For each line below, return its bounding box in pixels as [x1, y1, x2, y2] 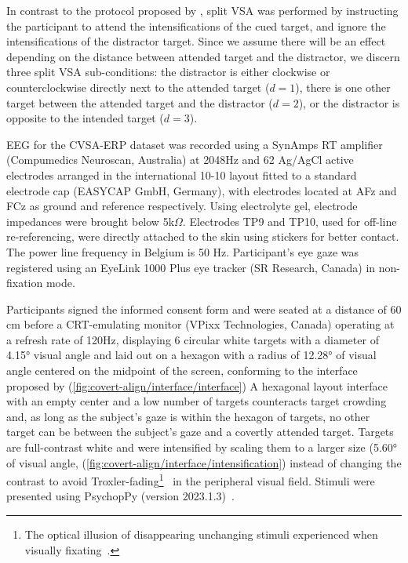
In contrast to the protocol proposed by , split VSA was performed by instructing [6, 2, 399, 18]
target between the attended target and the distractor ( [6, 94, 273, 111]
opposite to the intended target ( [6, 110, 164, 126]
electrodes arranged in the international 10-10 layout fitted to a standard [6, 166, 357, 183]
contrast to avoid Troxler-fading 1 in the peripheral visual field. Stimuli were [6, 470, 375, 489]
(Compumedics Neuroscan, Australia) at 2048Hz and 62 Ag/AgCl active [6, 151, 354, 168]
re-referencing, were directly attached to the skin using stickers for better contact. [6, 228, 399, 245]
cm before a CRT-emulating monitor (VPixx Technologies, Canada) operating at [6, 316, 395, 332]
